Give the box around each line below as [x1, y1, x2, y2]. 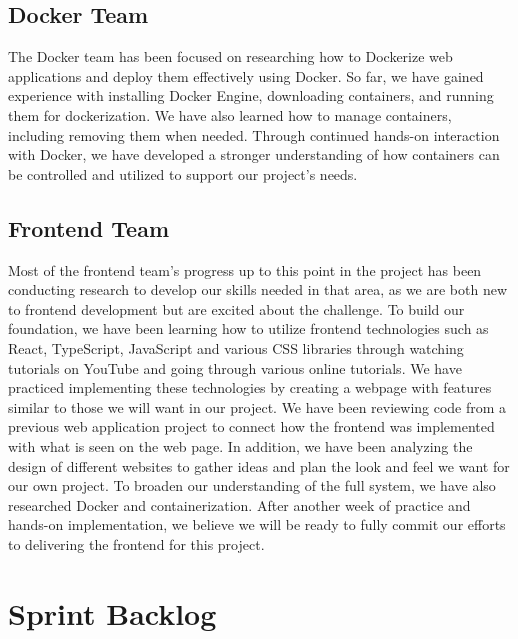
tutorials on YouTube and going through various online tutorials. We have [8, 357, 462, 378]
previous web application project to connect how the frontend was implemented [8, 416, 495, 437]
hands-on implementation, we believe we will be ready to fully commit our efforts [8, 514, 506, 535]
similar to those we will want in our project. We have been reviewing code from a [8, 396, 507, 417]
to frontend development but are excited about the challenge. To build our [8, 298, 465, 319]
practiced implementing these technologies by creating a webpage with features [8, 377, 492, 398]
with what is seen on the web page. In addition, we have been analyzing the [8, 435, 473, 456]
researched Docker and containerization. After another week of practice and [8, 494, 471, 515]
